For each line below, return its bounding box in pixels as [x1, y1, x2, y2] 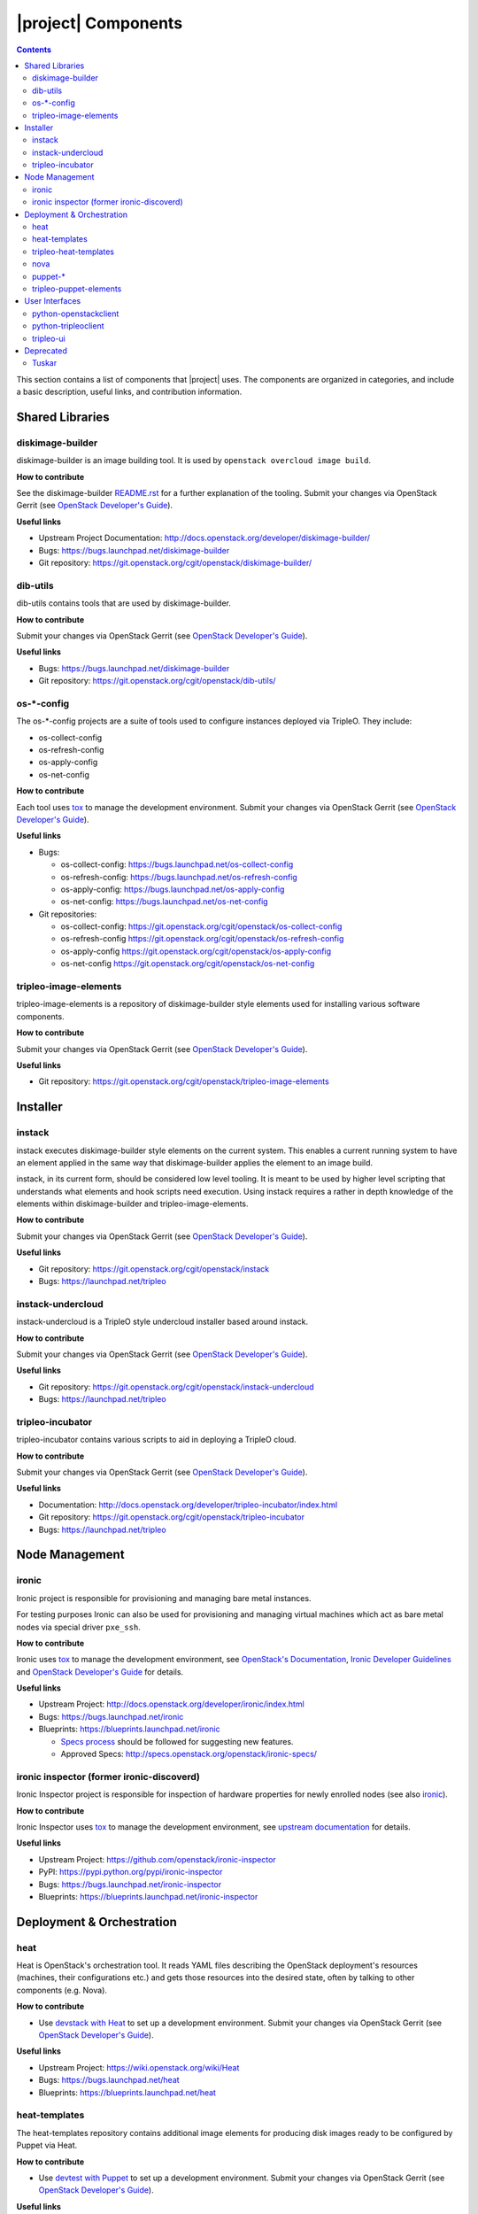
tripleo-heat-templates [32, 246, 115, 257]
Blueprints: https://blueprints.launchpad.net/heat [38, 2086, 217, 2098]
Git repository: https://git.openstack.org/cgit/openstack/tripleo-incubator [38, 1512, 305, 1522]
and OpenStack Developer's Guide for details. [16, 1666, 184, 1677]
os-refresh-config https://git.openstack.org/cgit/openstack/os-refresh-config [60, 933, 344, 944]
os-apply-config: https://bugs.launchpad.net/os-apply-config [60, 884, 285, 894]
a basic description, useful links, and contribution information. [16, 386, 243, 398]
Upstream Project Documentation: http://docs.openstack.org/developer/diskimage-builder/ [38, 532, 371, 544]
